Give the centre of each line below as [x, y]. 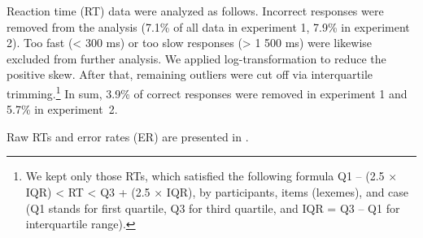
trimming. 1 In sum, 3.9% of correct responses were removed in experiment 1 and [207, 92]
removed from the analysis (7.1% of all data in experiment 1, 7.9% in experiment [208, 26]
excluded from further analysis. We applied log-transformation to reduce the [196, 58]
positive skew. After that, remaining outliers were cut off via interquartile [190, 74]
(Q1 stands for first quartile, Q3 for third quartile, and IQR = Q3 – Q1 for [213, 208]
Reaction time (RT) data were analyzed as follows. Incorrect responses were [195, 11]
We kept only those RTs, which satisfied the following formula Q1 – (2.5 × [211, 176]
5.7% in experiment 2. [62, 109]
